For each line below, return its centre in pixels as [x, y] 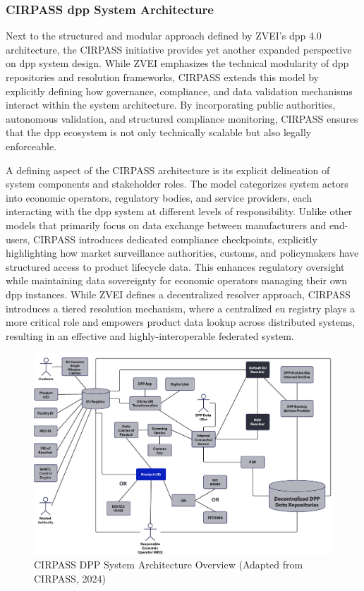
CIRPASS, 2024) [70, 578]
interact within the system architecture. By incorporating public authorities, [171, 105]
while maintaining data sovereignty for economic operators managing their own [177, 280]
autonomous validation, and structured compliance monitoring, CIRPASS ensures [182, 118]
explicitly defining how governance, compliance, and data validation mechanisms [179, 91]
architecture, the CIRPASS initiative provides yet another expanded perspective [179, 49]
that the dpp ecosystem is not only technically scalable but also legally [159, 132]
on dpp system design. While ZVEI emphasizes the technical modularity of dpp [177, 63]
